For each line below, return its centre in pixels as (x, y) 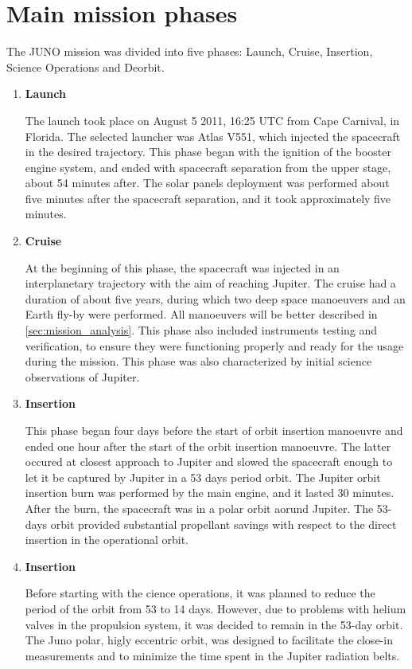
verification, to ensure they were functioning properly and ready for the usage (214, 345)
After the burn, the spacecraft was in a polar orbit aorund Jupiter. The (199, 508)
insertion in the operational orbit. (107, 540)
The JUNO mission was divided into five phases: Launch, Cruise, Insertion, (190, 51)
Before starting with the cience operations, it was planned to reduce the (200, 593)
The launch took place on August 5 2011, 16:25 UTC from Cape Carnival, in (212, 120)
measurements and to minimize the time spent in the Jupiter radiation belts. (212, 655)
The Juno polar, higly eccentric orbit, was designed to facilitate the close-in (209, 640)
